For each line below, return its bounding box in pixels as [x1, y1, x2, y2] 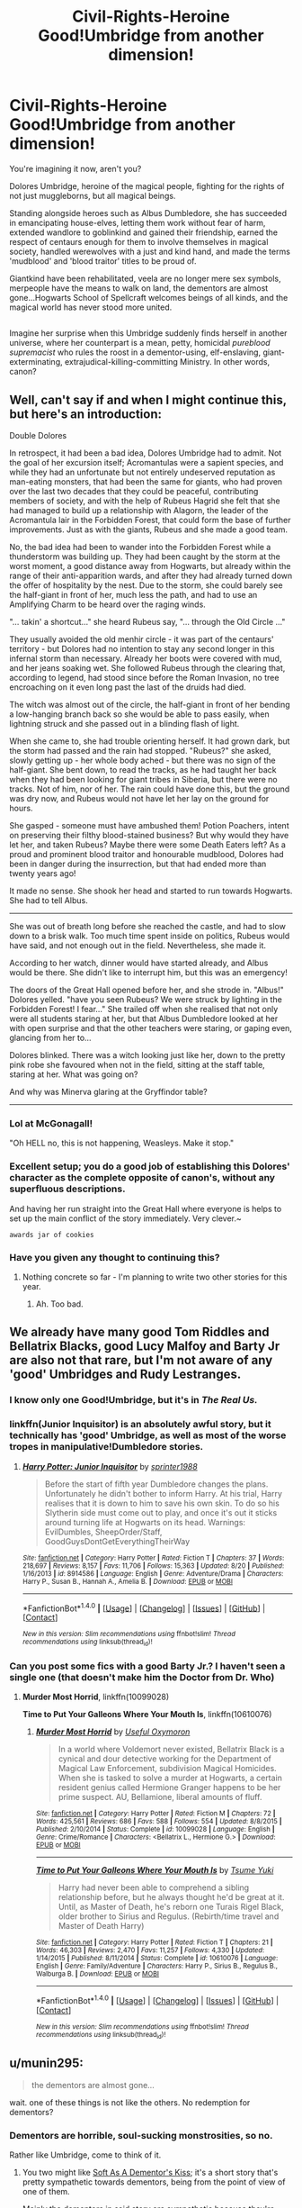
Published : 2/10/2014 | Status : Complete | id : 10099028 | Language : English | [35, 1824, 276, 1833]
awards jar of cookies [9, 1230, 94, 1239]
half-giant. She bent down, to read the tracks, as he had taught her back [9, 765, 277, 775]
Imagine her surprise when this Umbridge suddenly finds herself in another [9, 328, 288, 339]
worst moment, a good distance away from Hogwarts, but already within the [9, 561, 291, 572]
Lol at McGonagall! [9, 1118, 93, 1130]
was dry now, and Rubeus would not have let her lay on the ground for [9, 793, 270, 804]
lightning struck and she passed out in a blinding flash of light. [9, 719, 240, 729]
